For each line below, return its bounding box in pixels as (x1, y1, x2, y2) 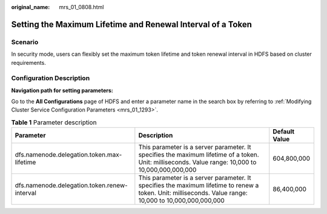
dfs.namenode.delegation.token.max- (15, 150, 122, 159)
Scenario (11, 38, 39, 46)
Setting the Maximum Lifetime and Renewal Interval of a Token (11, 19, 253, 30)
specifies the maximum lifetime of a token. (138, 150, 260, 159)
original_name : (11, 4, 50, 10)
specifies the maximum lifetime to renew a (138, 181, 259, 190)
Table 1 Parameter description (11, 118, 97, 127)
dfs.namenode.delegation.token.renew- (15, 181, 128, 190)
